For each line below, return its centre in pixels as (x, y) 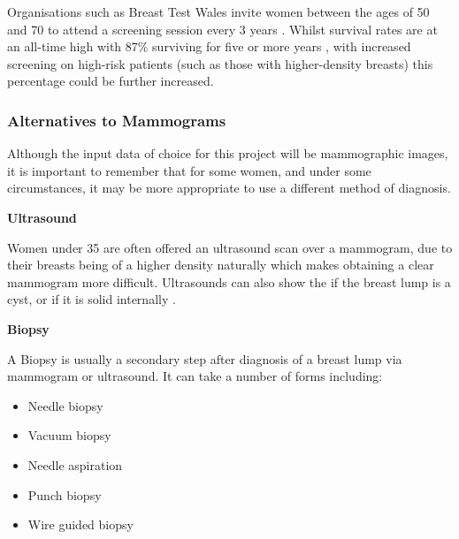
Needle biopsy (65, 405)
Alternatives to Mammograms (117, 120)
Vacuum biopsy (69, 435)
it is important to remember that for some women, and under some (189, 170)
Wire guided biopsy (80, 524)
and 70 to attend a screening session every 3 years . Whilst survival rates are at (222, 29)
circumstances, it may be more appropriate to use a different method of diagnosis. (229, 188)
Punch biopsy (65, 494)
